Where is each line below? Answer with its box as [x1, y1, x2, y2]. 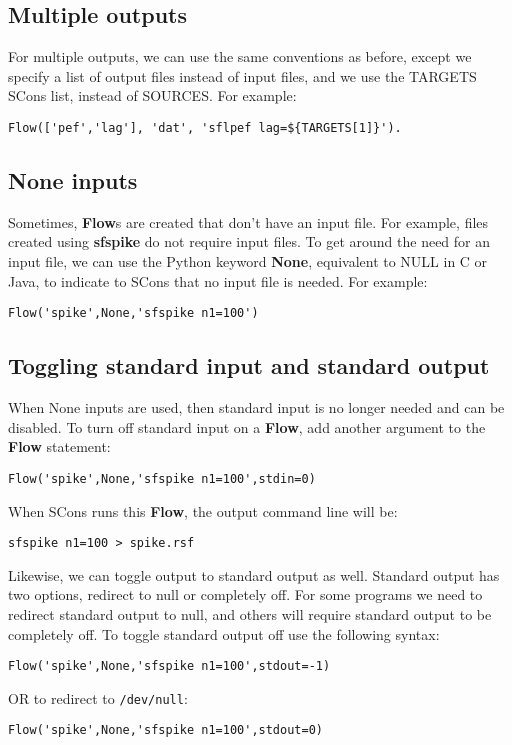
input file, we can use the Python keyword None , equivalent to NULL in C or [8, 251, 488, 272]
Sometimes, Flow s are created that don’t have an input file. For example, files [8, 211, 489, 232]
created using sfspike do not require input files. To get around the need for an [8, 231, 491, 252]
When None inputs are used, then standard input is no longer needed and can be [8, 397, 505, 418]
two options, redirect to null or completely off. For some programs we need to [8, 584, 483, 605]
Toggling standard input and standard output [8, 350, 490, 381]
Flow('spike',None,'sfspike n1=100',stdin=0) [8, 471, 316, 486]
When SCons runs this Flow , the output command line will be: [8, 500, 398, 521]
